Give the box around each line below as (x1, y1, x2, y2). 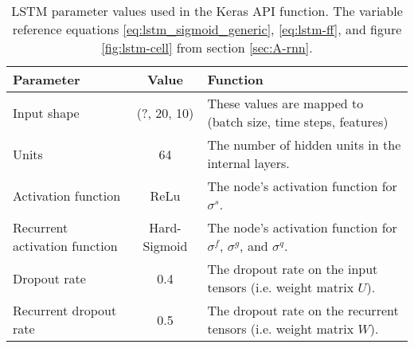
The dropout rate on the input (207, 260, 378, 278)
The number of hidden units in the (207, 135, 401, 154)
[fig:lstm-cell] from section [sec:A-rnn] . (101, 38, 313, 57)
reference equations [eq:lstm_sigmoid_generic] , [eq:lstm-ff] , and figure (12, 20, 402, 38)
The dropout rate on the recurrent (207, 301, 399, 319)
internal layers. (207, 154, 290, 172)
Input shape (13, 103, 80, 122)
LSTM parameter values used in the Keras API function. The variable (11, 2, 403, 20)
